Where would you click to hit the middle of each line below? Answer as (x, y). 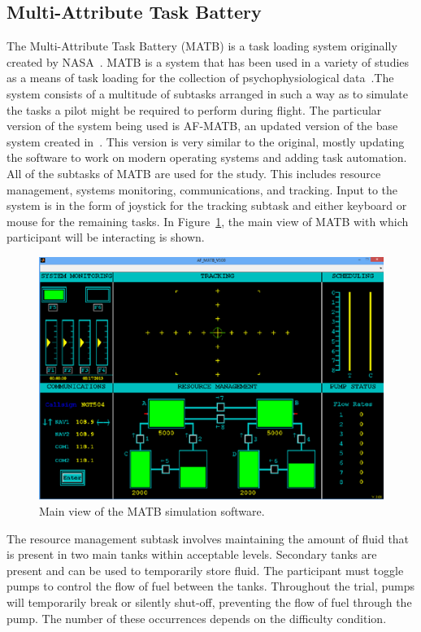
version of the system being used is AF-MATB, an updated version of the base (202, 126)
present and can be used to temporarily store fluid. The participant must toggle (205, 570)
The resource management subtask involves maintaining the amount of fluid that (208, 538)
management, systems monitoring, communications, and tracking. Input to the (202, 189)
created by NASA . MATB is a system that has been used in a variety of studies (208, 61)
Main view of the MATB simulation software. (152, 511)
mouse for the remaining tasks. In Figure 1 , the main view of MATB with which (208, 221)
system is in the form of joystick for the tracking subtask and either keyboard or (207, 205)
